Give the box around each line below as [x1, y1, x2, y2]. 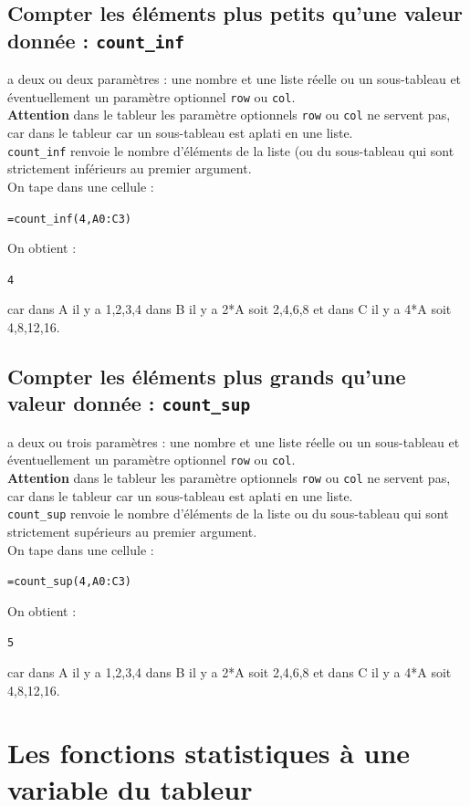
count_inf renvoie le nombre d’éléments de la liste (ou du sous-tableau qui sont [7, 141, 454, 160]
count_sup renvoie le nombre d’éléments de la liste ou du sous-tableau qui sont [7, 504, 449, 523]
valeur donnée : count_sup [7, 389, 251, 417]
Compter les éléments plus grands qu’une [7, 362, 406, 390]
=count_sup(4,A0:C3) [7, 575, 132, 589]
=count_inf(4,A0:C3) [7, 212, 132, 225]
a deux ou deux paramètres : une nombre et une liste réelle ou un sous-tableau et [7, 69, 462, 89]
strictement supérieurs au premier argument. [7, 521, 257, 540]
